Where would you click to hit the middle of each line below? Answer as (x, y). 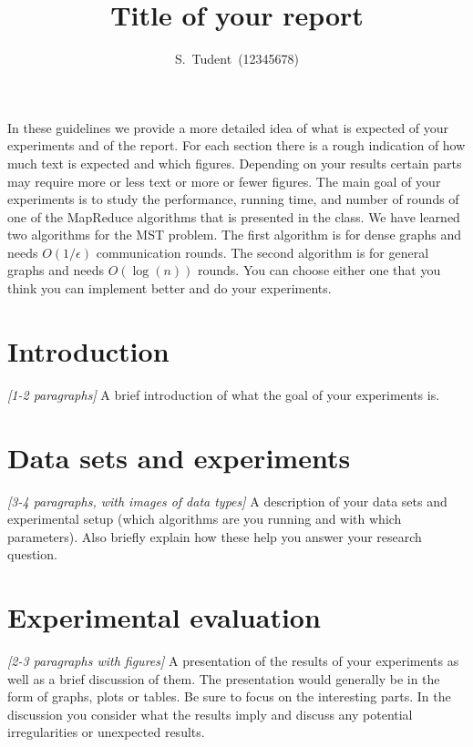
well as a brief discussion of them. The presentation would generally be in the (224, 678)
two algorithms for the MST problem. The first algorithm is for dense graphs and (235, 235)
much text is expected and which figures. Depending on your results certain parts (235, 163)
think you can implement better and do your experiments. (170, 288)
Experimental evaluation (164, 617)
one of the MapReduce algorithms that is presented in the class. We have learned (234, 216)
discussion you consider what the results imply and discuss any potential (210, 714)
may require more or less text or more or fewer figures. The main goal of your (224, 181)
